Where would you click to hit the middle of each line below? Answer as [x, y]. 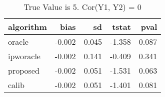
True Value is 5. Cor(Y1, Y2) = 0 [82, 7]
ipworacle [24, 56]
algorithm [27, 27]
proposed [24, 70]
